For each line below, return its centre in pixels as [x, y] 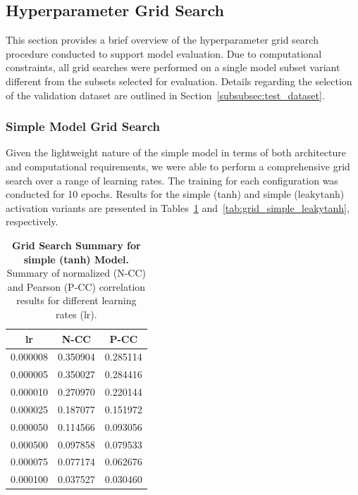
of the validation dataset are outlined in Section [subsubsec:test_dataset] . [165, 95]
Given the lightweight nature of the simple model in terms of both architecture [176, 152]
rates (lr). [76, 314]
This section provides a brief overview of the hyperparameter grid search [162, 40]
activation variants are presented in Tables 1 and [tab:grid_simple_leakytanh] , [178, 207]
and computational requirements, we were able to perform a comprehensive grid [178, 166]
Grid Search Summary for [76, 245]
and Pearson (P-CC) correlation [76, 286]
